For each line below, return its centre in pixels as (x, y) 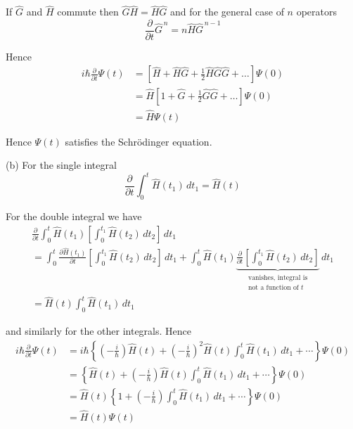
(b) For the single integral (61, 165)
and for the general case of (227, 12)
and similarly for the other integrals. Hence (98, 331)
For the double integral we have (74, 216)
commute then (88, 12)
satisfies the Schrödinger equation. (139, 141)
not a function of (273, 288)
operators (316, 12)
